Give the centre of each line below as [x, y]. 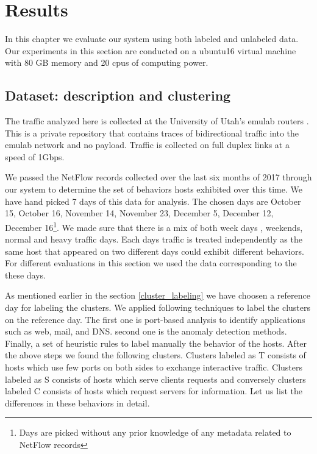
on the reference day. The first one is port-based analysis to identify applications [155, 319]
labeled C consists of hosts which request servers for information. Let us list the [154, 391]
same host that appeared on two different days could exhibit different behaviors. [155, 251]
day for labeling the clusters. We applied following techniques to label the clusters [158, 307]
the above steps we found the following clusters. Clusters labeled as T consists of [155, 355]
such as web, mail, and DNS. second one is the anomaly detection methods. [146, 331]
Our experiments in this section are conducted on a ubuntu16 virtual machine [151, 50]
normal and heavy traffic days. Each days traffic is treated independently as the [154, 239]
